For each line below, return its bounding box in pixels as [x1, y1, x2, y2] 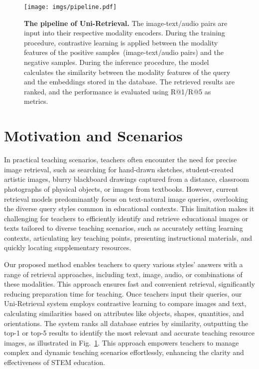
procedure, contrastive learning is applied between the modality [24, 37, 218, 47]
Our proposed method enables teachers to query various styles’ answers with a [4, 259, 243, 270]
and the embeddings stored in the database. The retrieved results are [24, 76, 235, 87]
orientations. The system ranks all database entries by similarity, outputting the [4, 318, 249, 328]
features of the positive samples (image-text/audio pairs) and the [24, 47, 224, 57]
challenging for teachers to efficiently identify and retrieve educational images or [4, 213, 249, 223]
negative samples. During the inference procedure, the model [24, 57, 209, 67]
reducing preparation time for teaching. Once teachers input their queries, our [4, 288, 242, 299]
